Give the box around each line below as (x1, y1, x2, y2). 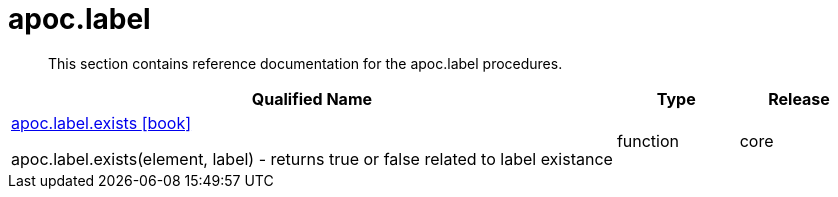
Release (768, 88, 830, 109)
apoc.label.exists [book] (11, 112, 192, 133)
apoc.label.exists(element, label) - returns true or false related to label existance (11, 148, 613, 169)
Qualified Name (251, 88, 373, 109)
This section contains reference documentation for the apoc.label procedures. (48, 54, 563, 72)
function (616, 130, 680, 151)
